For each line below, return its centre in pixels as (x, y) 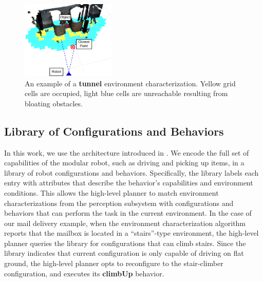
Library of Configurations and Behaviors (114, 131)
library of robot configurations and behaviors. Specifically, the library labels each (131, 172)
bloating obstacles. (54, 103)
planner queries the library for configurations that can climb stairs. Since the (125, 243)
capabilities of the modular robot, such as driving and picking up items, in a (124, 163)
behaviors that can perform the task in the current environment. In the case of (128, 213)
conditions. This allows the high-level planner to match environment (111, 192)
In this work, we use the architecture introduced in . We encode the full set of (127, 152)
